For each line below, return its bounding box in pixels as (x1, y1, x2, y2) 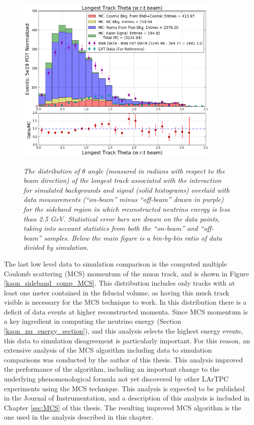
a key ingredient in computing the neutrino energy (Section (4, 316, 181, 326)
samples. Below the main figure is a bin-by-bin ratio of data (43, 232, 222, 243)
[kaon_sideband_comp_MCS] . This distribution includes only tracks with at (4, 278, 235, 288)
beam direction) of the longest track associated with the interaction (23, 175, 222, 185)
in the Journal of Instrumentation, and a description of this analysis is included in (4, 393, 250, 403)
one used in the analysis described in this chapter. (4, 412, 153, 422)
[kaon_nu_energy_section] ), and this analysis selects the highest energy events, (4, 326, 243, 336)
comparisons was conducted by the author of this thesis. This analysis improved (4, 354, 243, 364)
